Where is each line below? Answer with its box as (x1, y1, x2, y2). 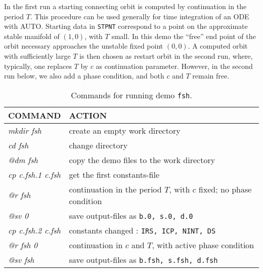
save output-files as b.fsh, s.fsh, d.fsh (69, 253, 218, 265)
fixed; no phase (198, 183, 252, 195)
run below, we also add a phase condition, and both (4, 70, 164, 81)
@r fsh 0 (8, 239, 38, 251)
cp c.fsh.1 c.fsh (8, 168, 61, 180)
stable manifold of (4, 30, 60, 41)
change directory (69, 139, 128, 151)
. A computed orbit (188, 41, 248, 51)
